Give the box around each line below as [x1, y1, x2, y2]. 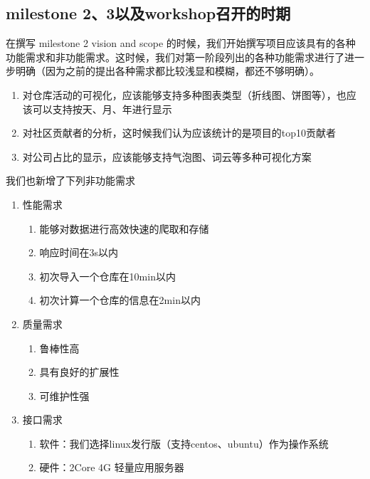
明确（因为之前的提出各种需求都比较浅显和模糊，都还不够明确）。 [15, 63, 319, 78]
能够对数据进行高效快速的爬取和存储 [39, 221, 209, 236]
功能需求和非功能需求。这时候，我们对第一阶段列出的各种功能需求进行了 [6, 49, 344, 64]
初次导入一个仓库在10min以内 [39, 268, 176, 283]
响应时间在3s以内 [39, 245, 119, 260]
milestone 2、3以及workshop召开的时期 [6, 2, 291, 24]
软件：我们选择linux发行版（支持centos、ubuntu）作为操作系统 [39, 436, 329, 451]
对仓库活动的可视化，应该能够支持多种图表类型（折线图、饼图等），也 [22, 87, 347, 102]
